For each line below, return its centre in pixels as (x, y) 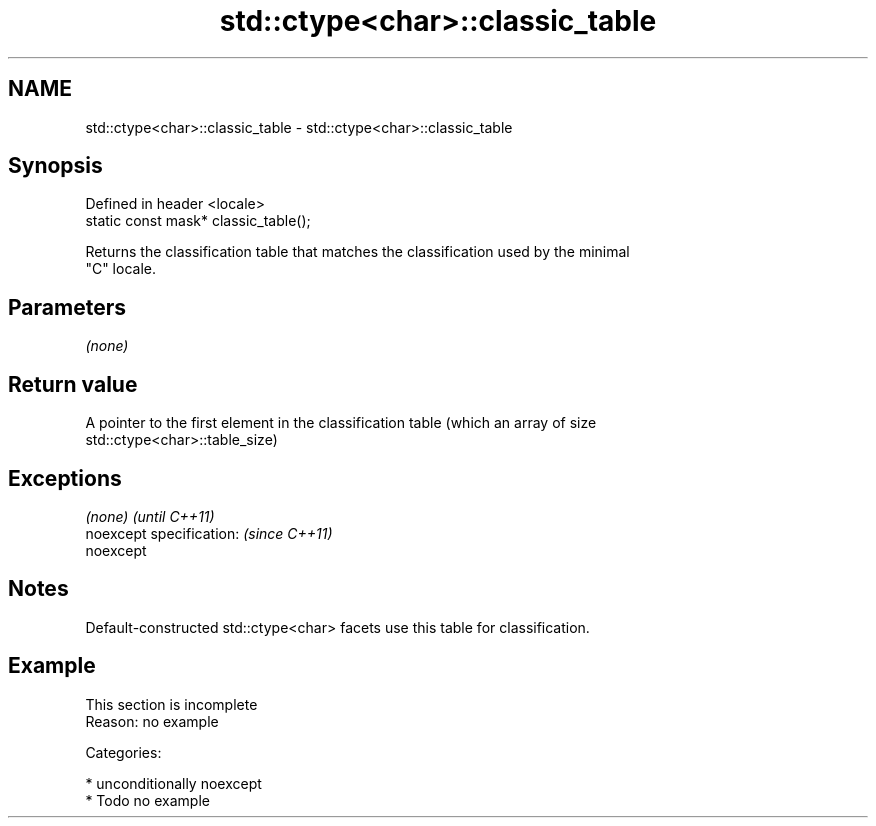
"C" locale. (120, 269)
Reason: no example (152, 721)
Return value (73, 384)
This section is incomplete (171, 704)
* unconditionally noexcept (173, 783)
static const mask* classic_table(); (198, 221)
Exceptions (65, 478)
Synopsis (55, 166)
